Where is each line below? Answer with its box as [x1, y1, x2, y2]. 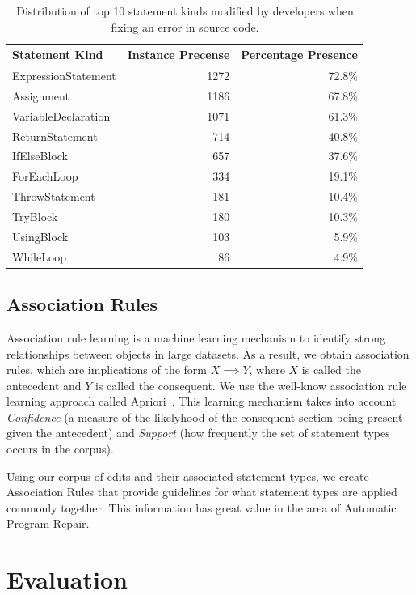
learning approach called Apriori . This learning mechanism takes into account [6, 393, 397, 410]
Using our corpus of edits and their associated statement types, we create [6, 467, 369, 484]
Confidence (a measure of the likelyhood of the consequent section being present [6, 408, 403, 425]
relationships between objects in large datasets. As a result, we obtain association [6, 345, 410, 362]
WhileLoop [12, 248, 67, 265]
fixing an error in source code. [111, 18, 259, 35]
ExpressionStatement [12, 67, 116, 84]
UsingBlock [12, 227, 69, 244]
